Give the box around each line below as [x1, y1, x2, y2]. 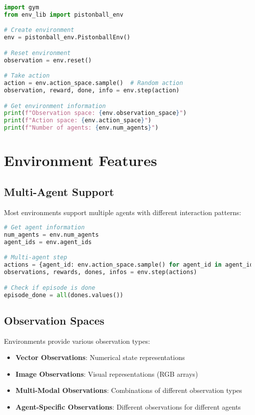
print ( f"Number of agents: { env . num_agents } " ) [4, 124, 159, 132]
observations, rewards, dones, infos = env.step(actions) [4, 269, 197, 276]
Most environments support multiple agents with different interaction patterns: [4, 207, 241, 217]
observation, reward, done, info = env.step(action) [4, 86, 179, 94]
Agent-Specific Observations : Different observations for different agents [15, 402, 241, 412]
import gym [4, 4, 39, 11]
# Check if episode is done [4, 284, 96, 291]
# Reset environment [4, 49, 71, 56]
